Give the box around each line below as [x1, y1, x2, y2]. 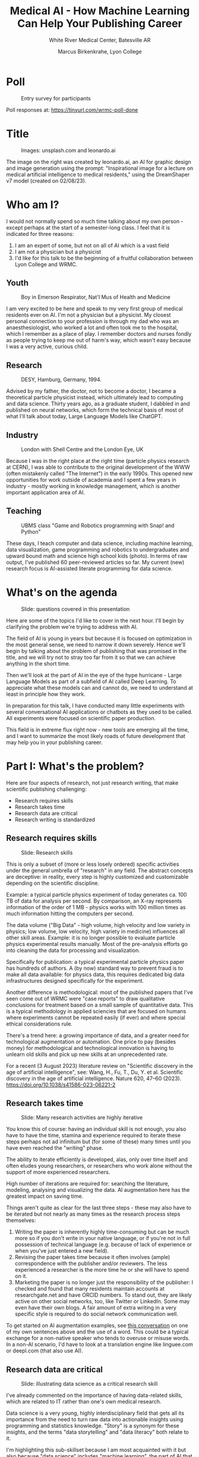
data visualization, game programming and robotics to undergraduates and [6, 545, 189, 553]
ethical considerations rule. [6, 1020, 73, 1027]
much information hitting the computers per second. [6, 910, 134, 917]
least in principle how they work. [6, 690, 86, 698]
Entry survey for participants [21, 94, 91, 102]
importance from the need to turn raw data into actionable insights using [6, 1416, 184, 1423]
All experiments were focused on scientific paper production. [6, 714, 156, 721]
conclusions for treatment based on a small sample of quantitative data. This [6, 1001, 194, 1008]
